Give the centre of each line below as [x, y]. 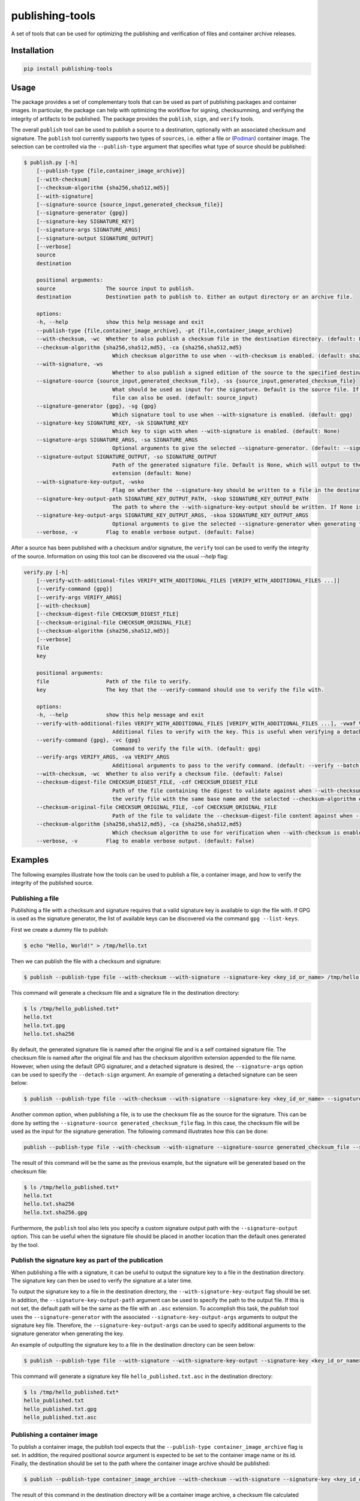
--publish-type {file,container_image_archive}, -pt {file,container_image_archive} [165, 331]
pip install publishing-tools [68, 68]
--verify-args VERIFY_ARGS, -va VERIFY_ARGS [103, 757]
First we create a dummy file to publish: [60, 929]
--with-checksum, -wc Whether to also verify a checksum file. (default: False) [160, 774]
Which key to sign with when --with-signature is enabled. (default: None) [226, 431]
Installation [32, 51]
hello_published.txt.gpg [60, 1409]
